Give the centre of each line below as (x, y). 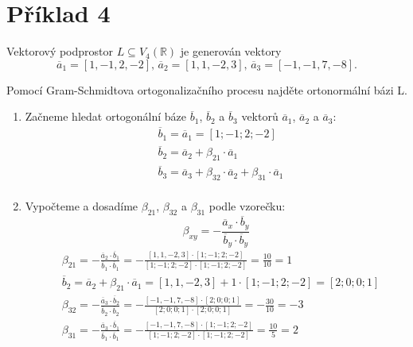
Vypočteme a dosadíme (82, 206)
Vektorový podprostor (60, 51)
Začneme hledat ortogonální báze (106, 116)
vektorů (260, 116)
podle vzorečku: (247, 206)
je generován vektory (231, 51)
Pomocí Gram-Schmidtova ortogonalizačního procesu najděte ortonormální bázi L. (207, 89)
